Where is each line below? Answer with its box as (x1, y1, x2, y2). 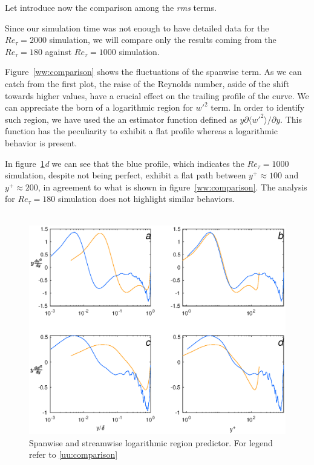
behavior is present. (5, 136, 77, 149)
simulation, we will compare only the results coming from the (49, 33, 276, 46)
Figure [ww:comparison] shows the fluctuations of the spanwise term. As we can (5, 65, 302, 78)
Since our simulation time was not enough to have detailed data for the (5, 21, 269, 34)
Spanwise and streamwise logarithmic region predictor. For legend (29, 436, 273, 449)
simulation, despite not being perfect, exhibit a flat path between (5, 169, 246, 181)
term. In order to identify (211, 101, 305, 114)
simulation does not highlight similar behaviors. (57, 192, 235, 205)
